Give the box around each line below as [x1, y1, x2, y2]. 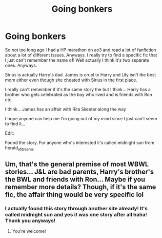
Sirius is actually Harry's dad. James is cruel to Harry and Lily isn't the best [5, 72, 156, 77]
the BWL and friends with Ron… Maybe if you [5, 175, 145, 183]
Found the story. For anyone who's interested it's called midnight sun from [5, 140, 155, 146]
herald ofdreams [5, 145, 34, 152]
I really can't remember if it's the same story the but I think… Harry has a [5, 86, 151, 92]
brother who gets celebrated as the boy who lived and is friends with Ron [5, 92, 152, 97]
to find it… [5, 121, 26, 127]
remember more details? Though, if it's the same [5, 183, 156, 191]
